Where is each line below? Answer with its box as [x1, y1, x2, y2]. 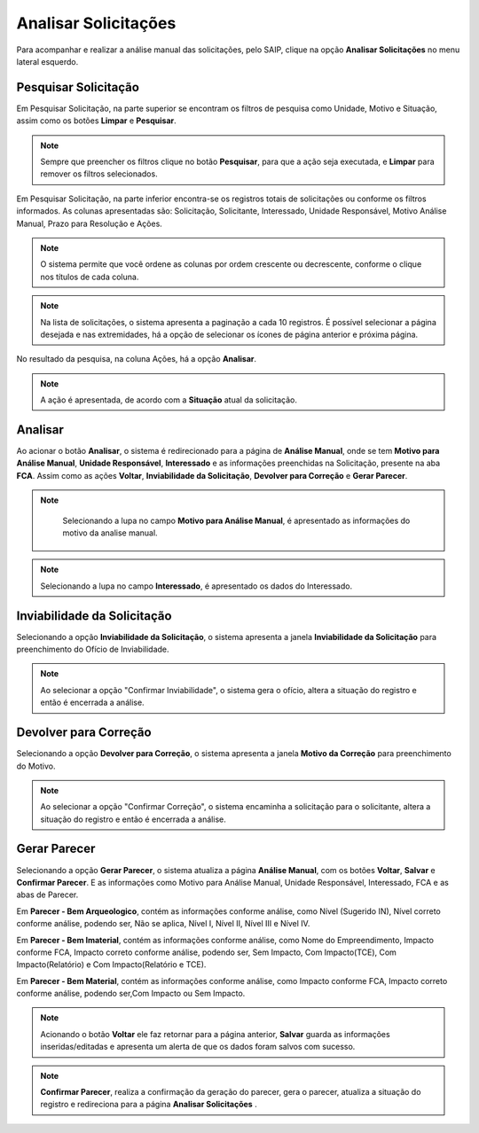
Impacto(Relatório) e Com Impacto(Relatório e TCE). [16, 959, 207, 970]
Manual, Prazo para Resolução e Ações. [16, 218, 163, 229]
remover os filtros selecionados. [40, 168, 159, 179]
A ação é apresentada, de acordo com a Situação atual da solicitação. [40, 395, 297, 405]
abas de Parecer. [16, 889, 79, 900]
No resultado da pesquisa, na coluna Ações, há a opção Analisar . [16, 354, 257, 364]
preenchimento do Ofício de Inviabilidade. [16, 644, 169, 655]
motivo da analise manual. [62, 527, 159, 538]
